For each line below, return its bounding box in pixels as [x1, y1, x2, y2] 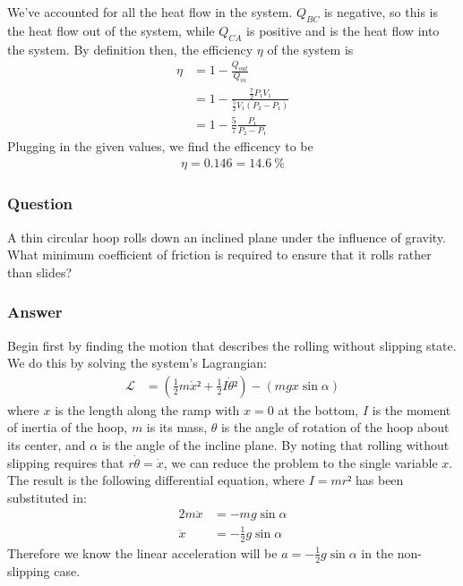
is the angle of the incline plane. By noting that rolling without [101, 436, 450, 454]
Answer [7, 301, 63, 323]
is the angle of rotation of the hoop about [220, 418, 450, 437]
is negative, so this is [323, 3, 438, 21]
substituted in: [7, 488, 87, 506]
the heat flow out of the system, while [7, 21, 215, 39]
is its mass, [146, 418, 208, 437]
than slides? [7, 262, 73, 281]
